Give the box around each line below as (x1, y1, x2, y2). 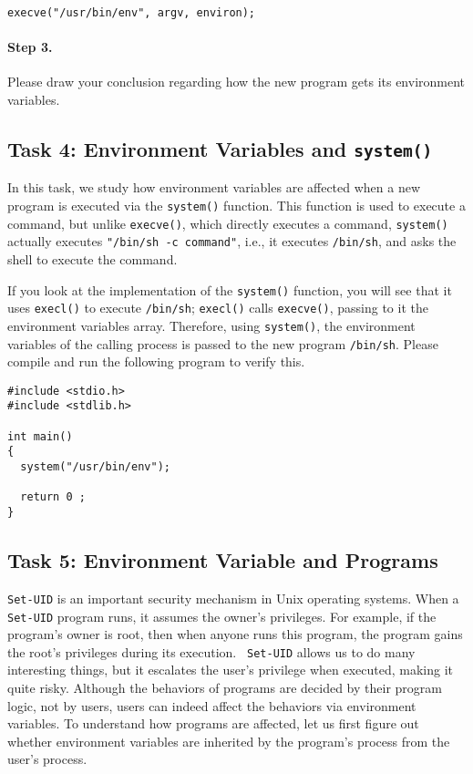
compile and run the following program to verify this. (7, 352, 305, 371)
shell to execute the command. (7, 249, 178, 268)
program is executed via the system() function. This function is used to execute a (7, 196, 466, 215)
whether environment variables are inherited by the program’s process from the (7, 731, 450, 750)
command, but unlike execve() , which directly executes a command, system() (7, 213, 448, 232)
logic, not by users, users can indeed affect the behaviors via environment (7, 696, 416, 715)
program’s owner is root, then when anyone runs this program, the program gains (7, 624, 463, 644)
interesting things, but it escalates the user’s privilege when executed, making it (7, 660, 454, 679)
